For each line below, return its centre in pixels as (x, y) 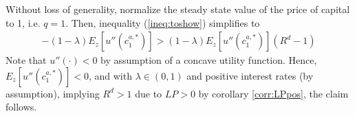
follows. (21, 107)
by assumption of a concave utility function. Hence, (209, 60)
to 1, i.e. (23, 22)
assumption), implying (53, 93)
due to (149, 93)
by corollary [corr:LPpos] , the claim (273, 93)
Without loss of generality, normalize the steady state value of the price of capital (178, 9)
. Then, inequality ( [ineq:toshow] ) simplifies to (163, 22)
